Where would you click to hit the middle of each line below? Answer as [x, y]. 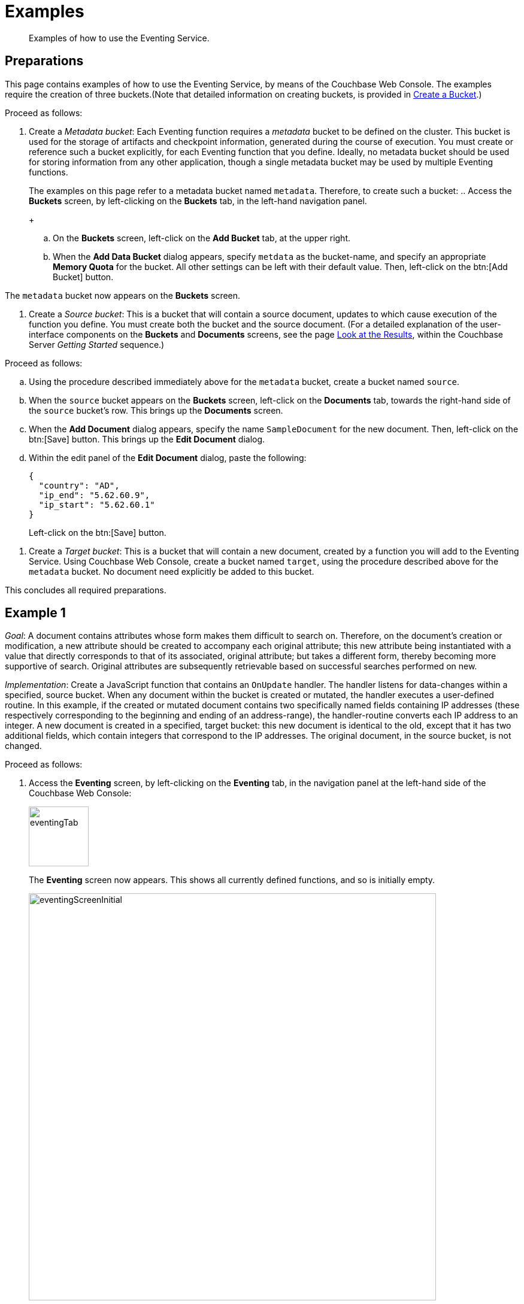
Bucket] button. [83, 277]
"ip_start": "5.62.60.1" [97, 504]
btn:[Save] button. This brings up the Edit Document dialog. [147, 439]
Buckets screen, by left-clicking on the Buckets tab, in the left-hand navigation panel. [198, 201]
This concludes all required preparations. [86, 590]
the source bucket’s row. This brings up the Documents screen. [156, 410]
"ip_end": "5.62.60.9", [94, 495]
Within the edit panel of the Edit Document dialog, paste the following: [168, 457]
